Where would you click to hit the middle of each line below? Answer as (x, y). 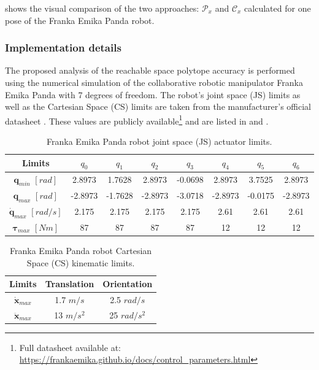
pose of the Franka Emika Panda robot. (80, 20)
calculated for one (278, 8)
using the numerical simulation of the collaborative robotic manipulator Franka (154, 82)
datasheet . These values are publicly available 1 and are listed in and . (137, 120)
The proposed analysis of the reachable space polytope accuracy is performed (150, 70)
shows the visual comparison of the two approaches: (102, 8)
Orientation (128, 284)
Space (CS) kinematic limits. (81, 262)
